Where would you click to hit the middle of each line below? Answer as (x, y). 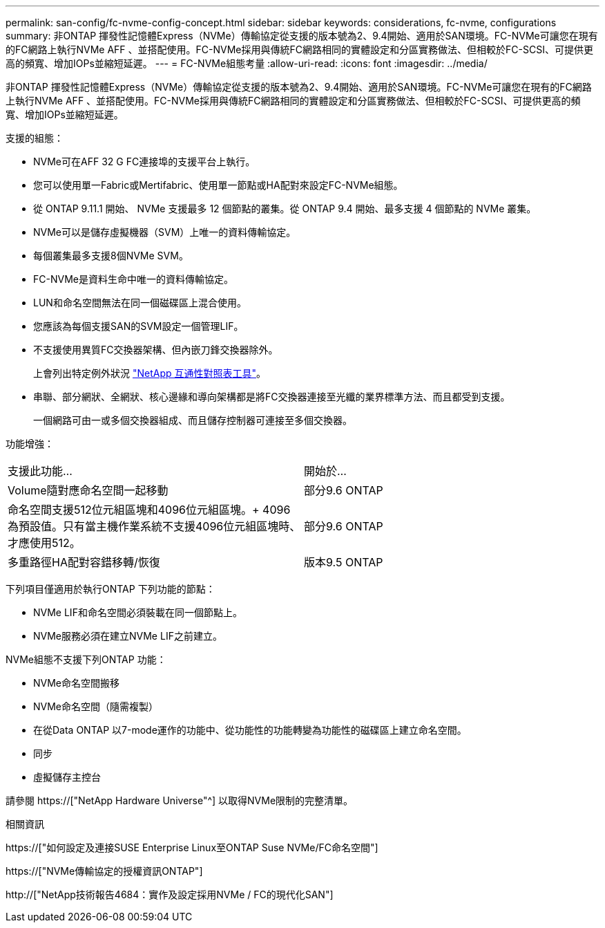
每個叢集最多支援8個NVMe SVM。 (111, 256)
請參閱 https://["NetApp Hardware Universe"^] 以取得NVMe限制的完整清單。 (180, 800)
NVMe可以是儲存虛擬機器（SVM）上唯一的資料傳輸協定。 (165, 232)
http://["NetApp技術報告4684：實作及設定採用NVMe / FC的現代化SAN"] (170, 894)
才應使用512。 (44, 543)
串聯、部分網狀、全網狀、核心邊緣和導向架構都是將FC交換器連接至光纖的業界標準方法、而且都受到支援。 (272, 397)
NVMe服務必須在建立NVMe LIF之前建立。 (128, 636)
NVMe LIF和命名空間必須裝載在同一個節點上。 (138, 612)
